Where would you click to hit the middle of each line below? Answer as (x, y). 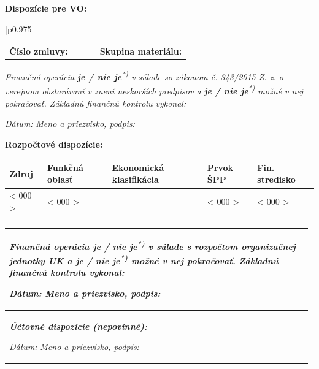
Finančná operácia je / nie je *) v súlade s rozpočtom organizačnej (152, 246)
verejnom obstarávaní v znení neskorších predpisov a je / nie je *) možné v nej (154, 90)
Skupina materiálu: (141, 51)
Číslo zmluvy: (39, 51)
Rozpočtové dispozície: (54, 144)
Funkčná (65, 167)
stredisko (276, 179)
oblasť (60, 179)
